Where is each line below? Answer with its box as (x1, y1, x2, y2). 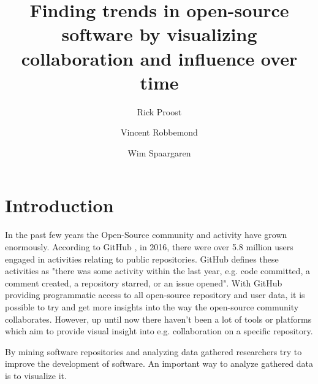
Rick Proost (137, 105, 182, 118)
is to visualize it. (5, 369, 67, 382)
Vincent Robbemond (121, 126, 198, 139)
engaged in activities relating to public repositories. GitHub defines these (5, 252, 279, 265)
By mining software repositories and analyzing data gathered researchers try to (5, 345, 302, 358)
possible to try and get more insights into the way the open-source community (5, 300, 299, 313)
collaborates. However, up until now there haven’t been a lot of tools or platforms (5, 312, 312, 325)
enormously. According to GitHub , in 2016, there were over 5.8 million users (5, 240, 293, 253)
